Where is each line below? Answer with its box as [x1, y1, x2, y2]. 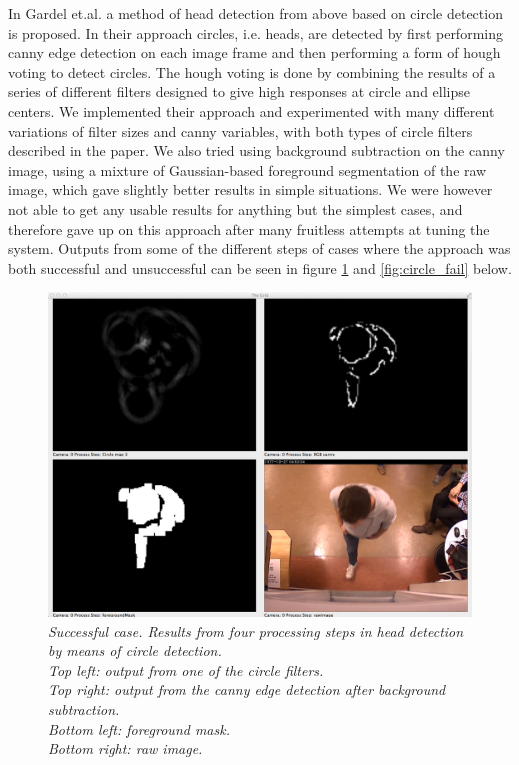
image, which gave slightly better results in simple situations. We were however [8, 179, 493, 200]
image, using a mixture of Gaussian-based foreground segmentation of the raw [8, 159, 487, 180]
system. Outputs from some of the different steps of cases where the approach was [8, 238, 511, 259]
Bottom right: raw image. [48, 738, 203, 759]
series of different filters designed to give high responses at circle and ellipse [8, 81, 470, 102]
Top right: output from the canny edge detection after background [48, 679, 446, 700]
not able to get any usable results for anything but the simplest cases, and [8, 198, 463, 219]
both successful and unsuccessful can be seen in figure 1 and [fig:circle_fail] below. [8, 257, 512, 278]
